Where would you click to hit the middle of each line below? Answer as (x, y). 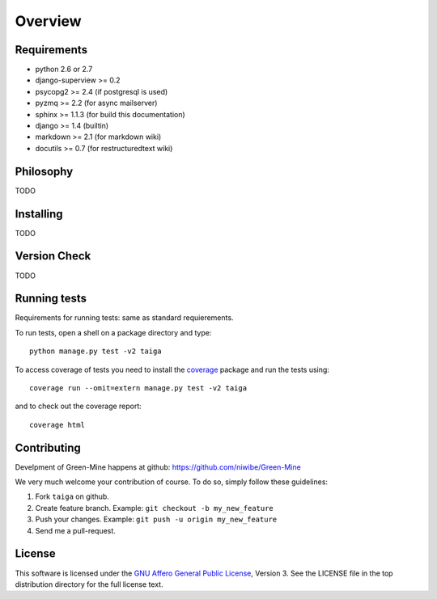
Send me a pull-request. (76, 530)
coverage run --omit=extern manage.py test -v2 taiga (138, 388)
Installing (39, 214)
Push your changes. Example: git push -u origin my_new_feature (156, 519)
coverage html (57, 425)
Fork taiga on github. (72, 496)
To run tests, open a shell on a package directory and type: (113, 332)
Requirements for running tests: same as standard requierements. (124, 318)
